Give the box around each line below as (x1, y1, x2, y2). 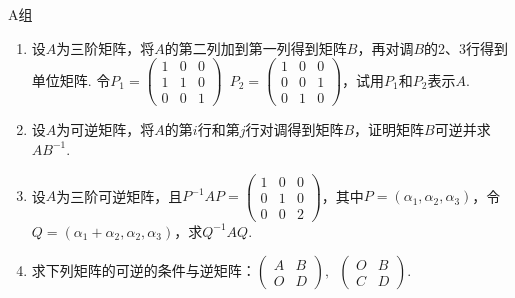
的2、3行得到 (424, 37, 509, 58)
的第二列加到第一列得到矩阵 (164, 37, 347, 58)
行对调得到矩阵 (245, 119, 344, 140)
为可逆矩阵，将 (56, 119, 155, 140)
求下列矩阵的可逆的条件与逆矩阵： (31, 260, 256, 281)
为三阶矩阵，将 (56, 37, 155, 58)
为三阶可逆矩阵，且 (56, 185, 183, 206)
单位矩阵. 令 (31, 69, 111, 90)
